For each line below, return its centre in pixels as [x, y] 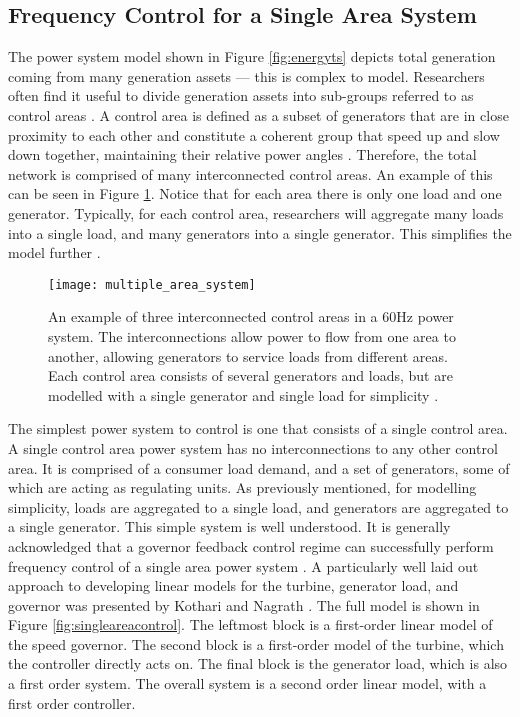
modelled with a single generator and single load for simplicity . [243, 394]
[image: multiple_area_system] [152, 284]
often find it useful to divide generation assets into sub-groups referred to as [241, 95]
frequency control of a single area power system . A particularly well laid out [243, 565]
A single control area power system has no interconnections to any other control [253, 447]
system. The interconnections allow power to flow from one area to [252, 335]
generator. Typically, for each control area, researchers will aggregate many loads [256, 212]
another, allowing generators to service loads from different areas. [248, 355]
